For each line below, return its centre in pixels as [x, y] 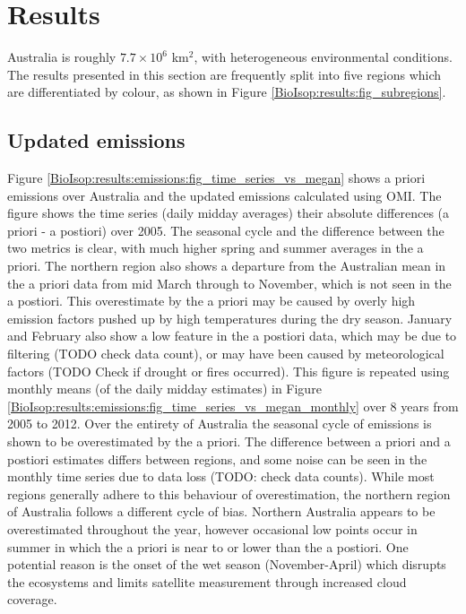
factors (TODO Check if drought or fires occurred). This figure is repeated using [229, 371]
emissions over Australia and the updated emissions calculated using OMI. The [224, 195]
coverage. [32, 599]
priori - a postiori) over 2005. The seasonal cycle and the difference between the [226, 230]
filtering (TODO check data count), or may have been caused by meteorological [226, 354]
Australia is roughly [62, 57]
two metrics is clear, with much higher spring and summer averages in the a [216, 248]
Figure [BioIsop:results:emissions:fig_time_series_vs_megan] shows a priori [216, 178]
